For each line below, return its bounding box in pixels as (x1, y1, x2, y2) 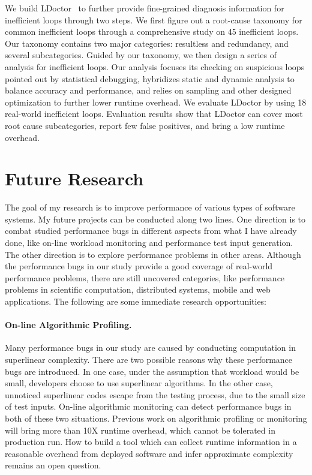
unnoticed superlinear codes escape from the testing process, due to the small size (5, 388, 305, 401)
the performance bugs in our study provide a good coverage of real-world (5, 260, 273, 272)
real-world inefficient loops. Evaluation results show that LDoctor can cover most (5, 107, 303, 120)
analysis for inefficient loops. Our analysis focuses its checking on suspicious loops (5, 60, 305, 73)
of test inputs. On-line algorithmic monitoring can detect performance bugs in (5, 400, 292, 413)
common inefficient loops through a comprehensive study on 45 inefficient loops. (5, 25, 299, 38)
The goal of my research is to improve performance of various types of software (5, 201, 295, 214)
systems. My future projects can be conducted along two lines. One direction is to (5, 212, 306, 225)
